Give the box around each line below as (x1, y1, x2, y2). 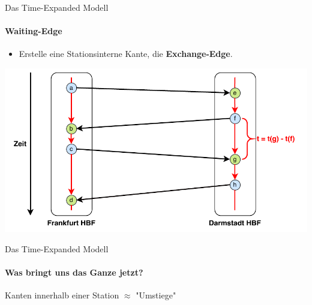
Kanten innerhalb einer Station (5, 288, 119, 301)
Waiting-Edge (5, 25, 62, 37)
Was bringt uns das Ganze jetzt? (5, 265, 143, 278)
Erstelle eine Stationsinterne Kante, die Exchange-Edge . (19, 47, 233, 60)
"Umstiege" (136, 288, 176, 301)
